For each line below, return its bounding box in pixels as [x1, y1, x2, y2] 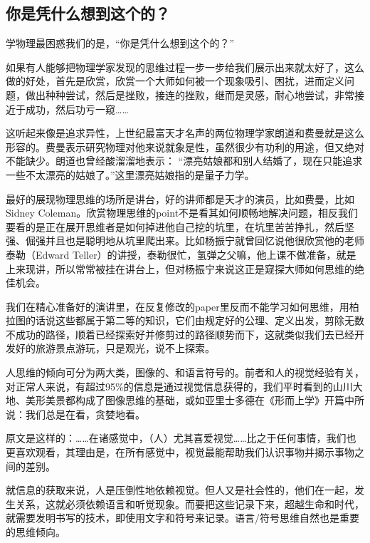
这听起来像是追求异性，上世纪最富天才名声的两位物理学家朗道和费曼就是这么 [6, 125, 364, 140]
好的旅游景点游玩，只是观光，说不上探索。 [15, 341, 215, 356]
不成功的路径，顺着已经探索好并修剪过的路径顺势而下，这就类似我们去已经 [6, 326, 354, 341]
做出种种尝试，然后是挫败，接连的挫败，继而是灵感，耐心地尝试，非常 [25, 87, 354, 102]
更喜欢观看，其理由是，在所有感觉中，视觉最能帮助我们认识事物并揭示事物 [6, 445, 354, 460]
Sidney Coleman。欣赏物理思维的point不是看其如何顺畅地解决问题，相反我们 [6, 205, 359, 220]
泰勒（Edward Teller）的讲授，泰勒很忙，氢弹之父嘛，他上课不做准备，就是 [6, 247, 356, 262]
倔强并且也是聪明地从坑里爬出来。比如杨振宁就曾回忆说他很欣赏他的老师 [25, 233, 364, 248]
